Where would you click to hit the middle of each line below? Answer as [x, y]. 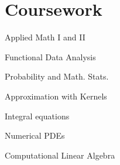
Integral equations [37, 116]
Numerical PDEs [35, 135]
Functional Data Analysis [50, 56]
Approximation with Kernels [56, 96]
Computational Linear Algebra [60, 155]
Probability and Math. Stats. [57, 76]
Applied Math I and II [45, 37]
